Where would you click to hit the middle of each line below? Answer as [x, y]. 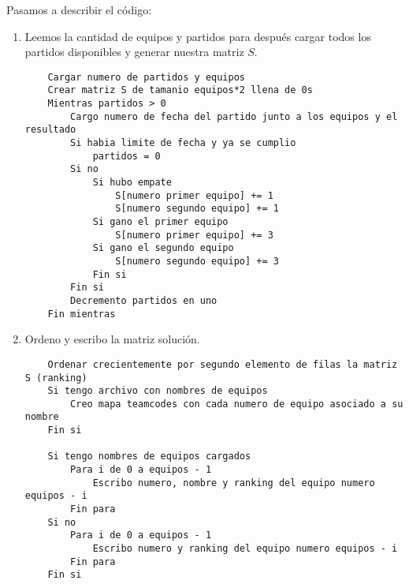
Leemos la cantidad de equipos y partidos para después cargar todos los [198, 36]
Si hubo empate [132, 183]
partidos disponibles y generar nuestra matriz [134, 52]
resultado [50, 130]
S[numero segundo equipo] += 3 [197, 261]
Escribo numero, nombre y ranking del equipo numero [234, 483]
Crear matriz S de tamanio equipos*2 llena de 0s [180, 90]
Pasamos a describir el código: [79, 9]
